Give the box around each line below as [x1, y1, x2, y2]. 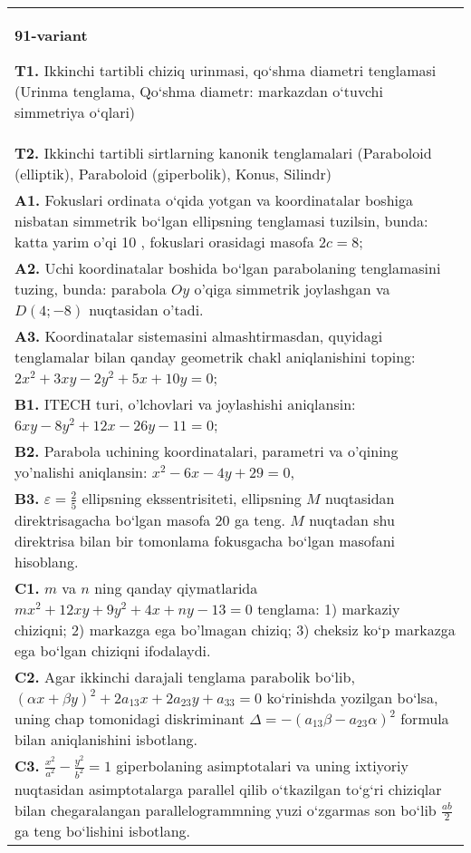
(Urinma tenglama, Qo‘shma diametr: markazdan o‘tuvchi [14, 81, 383, 102]
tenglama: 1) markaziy [257, 597, 400, 619]
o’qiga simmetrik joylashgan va [194, 278, 390, 299]
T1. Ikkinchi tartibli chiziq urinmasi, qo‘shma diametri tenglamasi [14, 60, 437, 81]
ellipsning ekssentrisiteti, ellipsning [82, 488, 302, 509]
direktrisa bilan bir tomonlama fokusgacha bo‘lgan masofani [14, 529, 396, 551]
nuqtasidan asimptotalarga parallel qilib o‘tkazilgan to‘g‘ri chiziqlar [14, 778, 442, 800]
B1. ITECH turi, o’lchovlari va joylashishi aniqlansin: [14, 393, 356, 414]
